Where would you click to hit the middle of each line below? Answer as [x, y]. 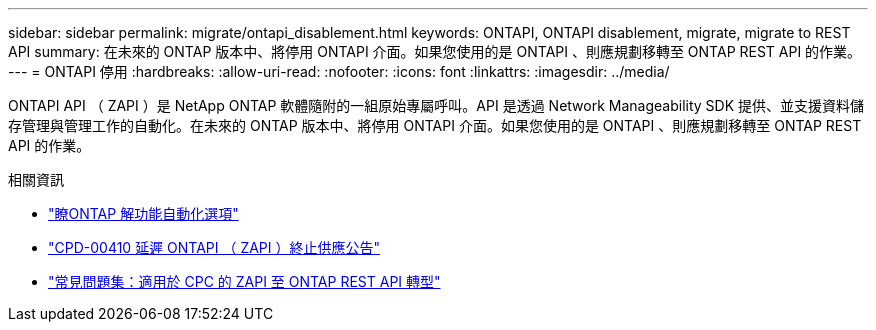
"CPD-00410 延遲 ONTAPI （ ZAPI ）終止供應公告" [214, 247]
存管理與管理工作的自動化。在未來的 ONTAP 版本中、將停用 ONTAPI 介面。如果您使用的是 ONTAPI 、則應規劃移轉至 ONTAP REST [435, 125]
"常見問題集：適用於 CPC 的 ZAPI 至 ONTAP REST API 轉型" [244, 281]
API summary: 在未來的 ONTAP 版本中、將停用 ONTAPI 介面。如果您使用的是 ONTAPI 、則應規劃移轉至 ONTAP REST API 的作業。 [435, 51]
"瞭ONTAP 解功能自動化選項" [143, 213]
